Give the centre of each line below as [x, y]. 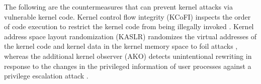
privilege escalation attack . [46, 76]
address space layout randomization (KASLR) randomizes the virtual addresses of [130, 36]
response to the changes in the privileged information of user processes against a [128, 66]
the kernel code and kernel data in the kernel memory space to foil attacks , [121, 46]
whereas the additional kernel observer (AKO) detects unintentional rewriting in [128, 56]
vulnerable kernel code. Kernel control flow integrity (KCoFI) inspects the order [127, 16]
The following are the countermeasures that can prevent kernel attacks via [118, 7]
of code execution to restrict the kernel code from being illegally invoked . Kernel [129, 26]
